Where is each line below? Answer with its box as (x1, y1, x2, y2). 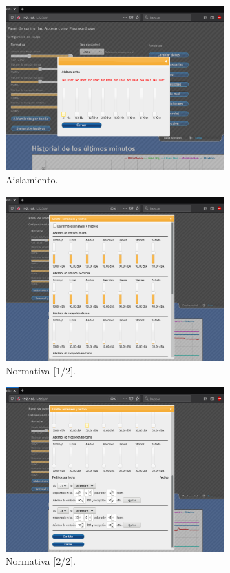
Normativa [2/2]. (6, 554, 76, 568)
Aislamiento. (6, 172, 59, 187)
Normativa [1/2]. (6, 363, 76, 377)
